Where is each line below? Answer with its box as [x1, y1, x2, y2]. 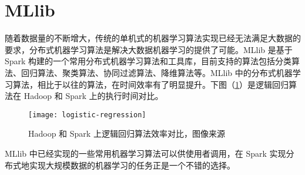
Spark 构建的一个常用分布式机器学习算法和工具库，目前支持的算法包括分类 [5, 55, 292, 67]
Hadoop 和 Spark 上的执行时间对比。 [24, 90, 163, 102]
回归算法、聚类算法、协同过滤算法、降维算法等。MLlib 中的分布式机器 [21, 66, 293, 78]
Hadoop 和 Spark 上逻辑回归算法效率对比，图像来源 [28, 127, 225, 140]
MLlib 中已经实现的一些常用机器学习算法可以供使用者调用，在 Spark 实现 [5, 147, 286, 159]
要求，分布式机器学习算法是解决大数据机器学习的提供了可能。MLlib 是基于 [5, 43, 293, 55]
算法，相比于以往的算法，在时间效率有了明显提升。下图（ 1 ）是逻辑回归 [12, 78, 289, 90]
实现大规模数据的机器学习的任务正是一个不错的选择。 [29, 159, 235, 171]
